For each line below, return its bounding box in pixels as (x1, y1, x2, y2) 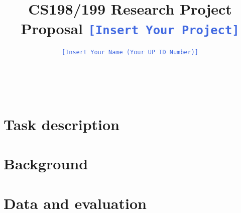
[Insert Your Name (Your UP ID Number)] (61, 49, 199, 56)
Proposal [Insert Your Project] (21, 18, 239, 39)
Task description (4, 114, 120, 134)
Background (4, 153, 88, 174)
